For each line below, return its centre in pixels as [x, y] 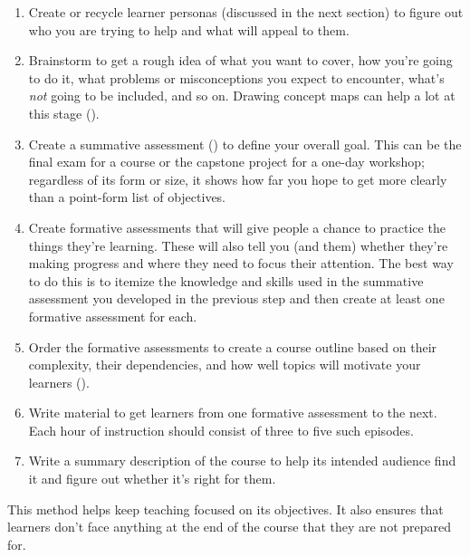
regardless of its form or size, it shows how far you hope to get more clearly [238, 179]
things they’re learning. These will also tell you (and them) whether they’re [238, 245]
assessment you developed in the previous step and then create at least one [236, 298]
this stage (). [64, 113]
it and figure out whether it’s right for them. [152, 479]
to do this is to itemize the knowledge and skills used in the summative [226, 280]
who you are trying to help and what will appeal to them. [189, 29]
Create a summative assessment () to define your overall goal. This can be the [245, 144]
